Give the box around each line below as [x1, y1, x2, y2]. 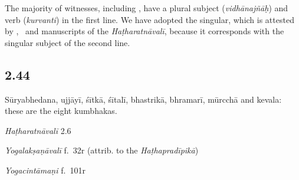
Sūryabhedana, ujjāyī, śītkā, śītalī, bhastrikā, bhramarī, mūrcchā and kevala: [5, 93, 282, 105]
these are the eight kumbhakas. [5, 104, 117, 117]
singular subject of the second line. [5, 36, 130, 48]
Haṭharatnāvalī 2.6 [5, 124, 71, 136]
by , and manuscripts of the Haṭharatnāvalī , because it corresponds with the [5, 25, 284, 37]
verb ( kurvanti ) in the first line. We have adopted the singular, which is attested [5, 13, 294, 25]
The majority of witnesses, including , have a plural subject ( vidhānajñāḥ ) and [5, 2, 288, 14]
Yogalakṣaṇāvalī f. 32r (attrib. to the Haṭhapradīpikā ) [5, 144, 199, 156]
